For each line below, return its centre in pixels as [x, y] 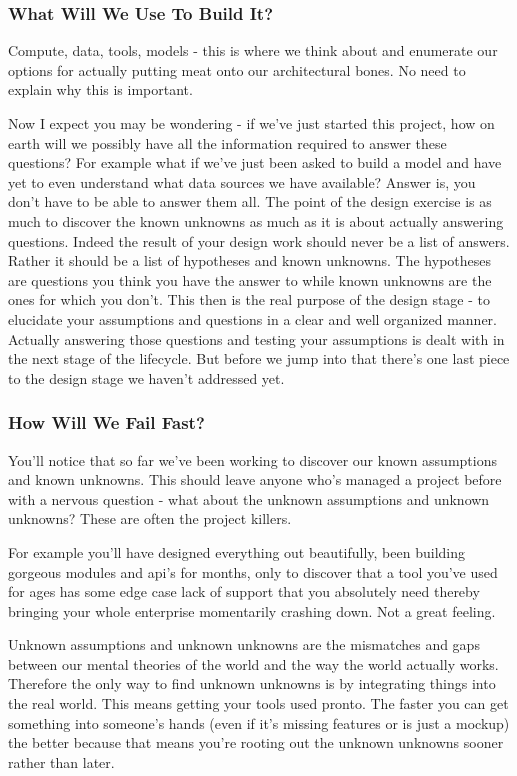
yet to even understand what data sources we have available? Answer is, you [242, 181]
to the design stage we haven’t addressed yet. [146, 377]
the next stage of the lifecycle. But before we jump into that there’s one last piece [259, 358]
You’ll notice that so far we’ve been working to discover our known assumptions [252, 459]
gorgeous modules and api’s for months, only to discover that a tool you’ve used [253, 571]
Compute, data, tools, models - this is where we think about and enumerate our [253, 50]
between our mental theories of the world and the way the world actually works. [253, 663]
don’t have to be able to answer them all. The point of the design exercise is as [250, 201]
